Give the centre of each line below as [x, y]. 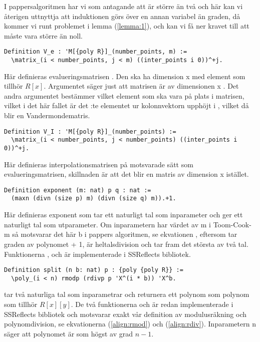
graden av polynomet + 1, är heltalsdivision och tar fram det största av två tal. [126, 244]
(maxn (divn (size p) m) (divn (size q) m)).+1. [94, 199]
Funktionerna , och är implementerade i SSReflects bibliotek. [97, 254]
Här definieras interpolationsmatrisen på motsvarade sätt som [99, 164]
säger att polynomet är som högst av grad [68, 333]
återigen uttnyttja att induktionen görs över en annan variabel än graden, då [122, 16]
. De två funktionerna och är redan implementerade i [152, 304]
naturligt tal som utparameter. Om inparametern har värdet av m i [107, 224]
